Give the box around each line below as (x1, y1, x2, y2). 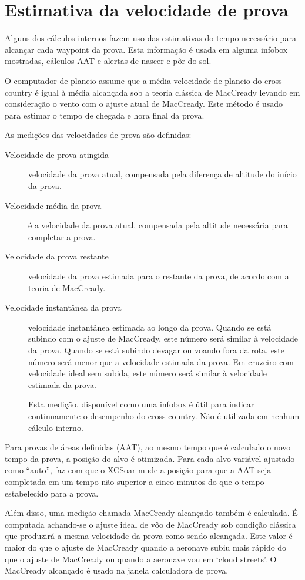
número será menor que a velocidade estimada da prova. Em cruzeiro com (28, 355, 294, 367)
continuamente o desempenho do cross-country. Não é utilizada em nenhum (28, 409, 300, 421)
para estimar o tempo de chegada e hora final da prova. (5, 109, 205, 121)
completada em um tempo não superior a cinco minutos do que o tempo (5, 475, 264, 487)
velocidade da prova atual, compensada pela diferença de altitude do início (28, 168, 297, 180)
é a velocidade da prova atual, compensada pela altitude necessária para (28, 219, 288, 231)
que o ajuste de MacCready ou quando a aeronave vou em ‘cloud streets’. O (5, 552, 277, 565)
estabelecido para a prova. (5, 487, 99, 499)
